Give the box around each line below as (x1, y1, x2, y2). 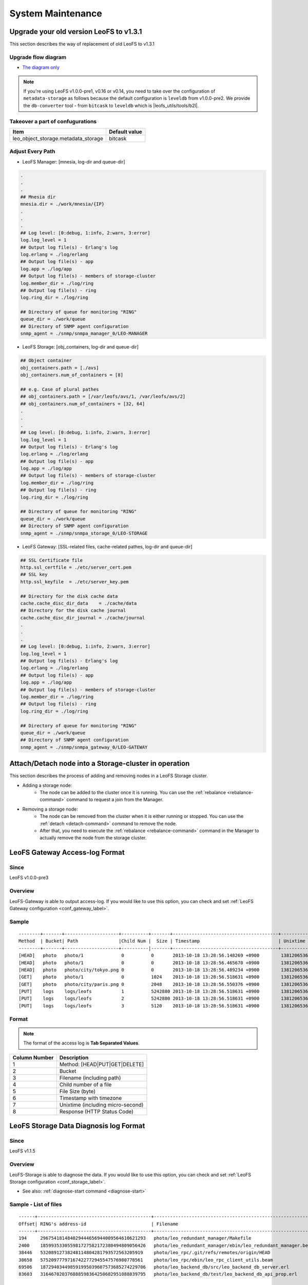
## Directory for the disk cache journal (20, 608, 126, 614)
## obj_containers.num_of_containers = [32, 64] (20, 401, 145, 407)
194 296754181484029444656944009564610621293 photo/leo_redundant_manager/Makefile (18, 1235, 252, 1241)
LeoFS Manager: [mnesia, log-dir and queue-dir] (22, 158, 125, 164)
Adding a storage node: (22, 782, 72, 788)
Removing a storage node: (22, 806, 78, 812)
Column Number (12, 1054, 54, 1061)
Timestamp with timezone (59, 1094, 122, 1102)
